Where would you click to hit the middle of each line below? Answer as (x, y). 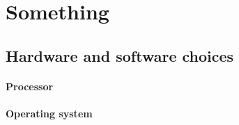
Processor (30, 86)
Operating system (49, 113)
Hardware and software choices (120, 55)
